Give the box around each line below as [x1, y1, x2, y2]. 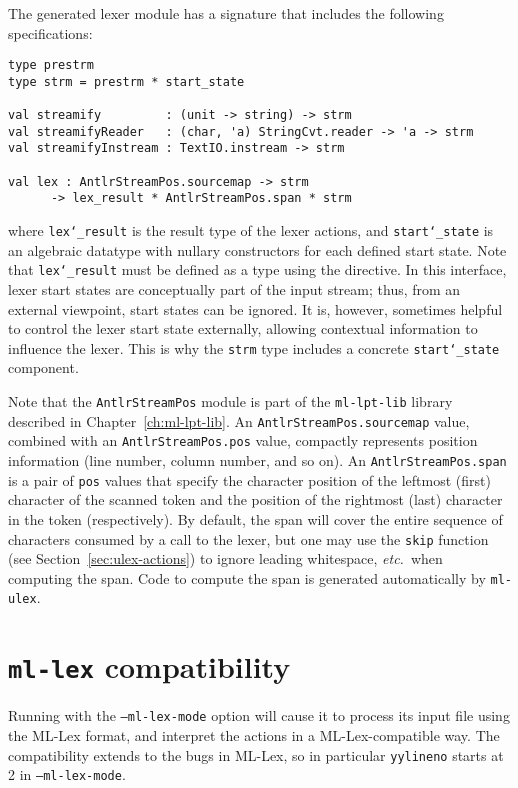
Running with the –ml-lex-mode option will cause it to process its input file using [8, 705, 510, 726]
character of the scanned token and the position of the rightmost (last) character [8, 489, 503, 510]
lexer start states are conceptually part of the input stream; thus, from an [8, 279, 461, 299]
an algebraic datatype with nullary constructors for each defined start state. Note [8, 239, 507, 260]
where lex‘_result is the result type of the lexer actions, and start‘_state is [8, 220, 494, 241]
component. [8, 357, 79, 378]
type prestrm [8, 58, 94, 73]
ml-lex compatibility [8, 646, 291, 687]
